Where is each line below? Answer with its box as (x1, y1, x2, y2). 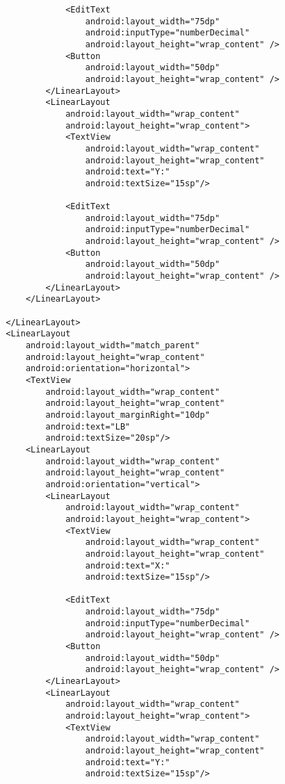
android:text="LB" (45, 421, 131, 432)
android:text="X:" (85, 560, 170, 571)
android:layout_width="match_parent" (25, 341, 200, 351)
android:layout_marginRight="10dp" (45, 409, 210, 420)
